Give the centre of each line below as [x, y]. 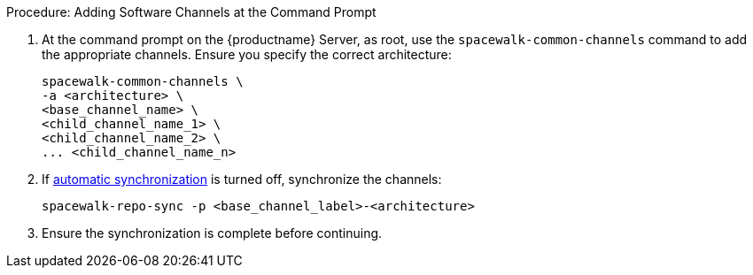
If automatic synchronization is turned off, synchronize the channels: [242, 179]
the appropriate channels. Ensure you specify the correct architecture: [247, 54]
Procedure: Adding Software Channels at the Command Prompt [191, 12]
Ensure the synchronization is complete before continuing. [212, 233]
